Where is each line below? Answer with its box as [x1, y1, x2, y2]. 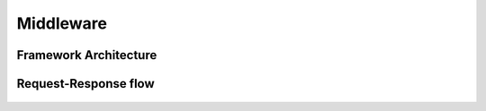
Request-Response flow [16, 76, 155, 91]
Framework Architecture [16, 47, 157, 63]
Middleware [16, 13, 108, 33]
